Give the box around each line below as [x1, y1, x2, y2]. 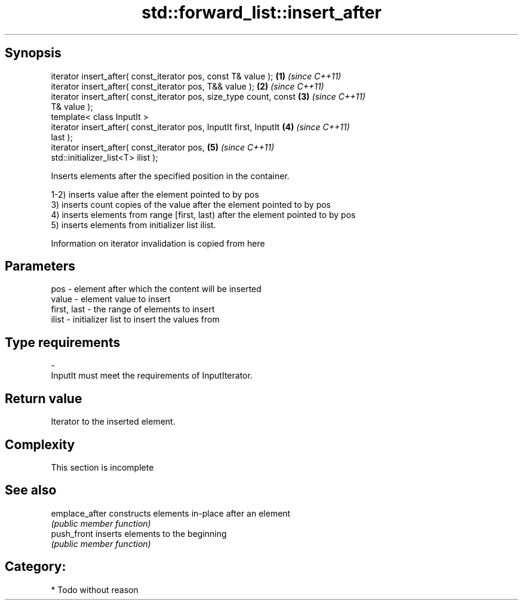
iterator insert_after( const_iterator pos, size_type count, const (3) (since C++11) [51, 91, 365, 102]
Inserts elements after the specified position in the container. [51, 170, 290, 181]
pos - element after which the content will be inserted [51, 284, 261, 294]
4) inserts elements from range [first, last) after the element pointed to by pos [51, 209, 356, 220]
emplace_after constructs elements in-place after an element [51, 508, 291, 518]
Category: [5, 559, 66, 575]
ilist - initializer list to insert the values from [51, 314, 220, 325]
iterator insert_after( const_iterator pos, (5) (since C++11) [51, 142, 275, 152]
